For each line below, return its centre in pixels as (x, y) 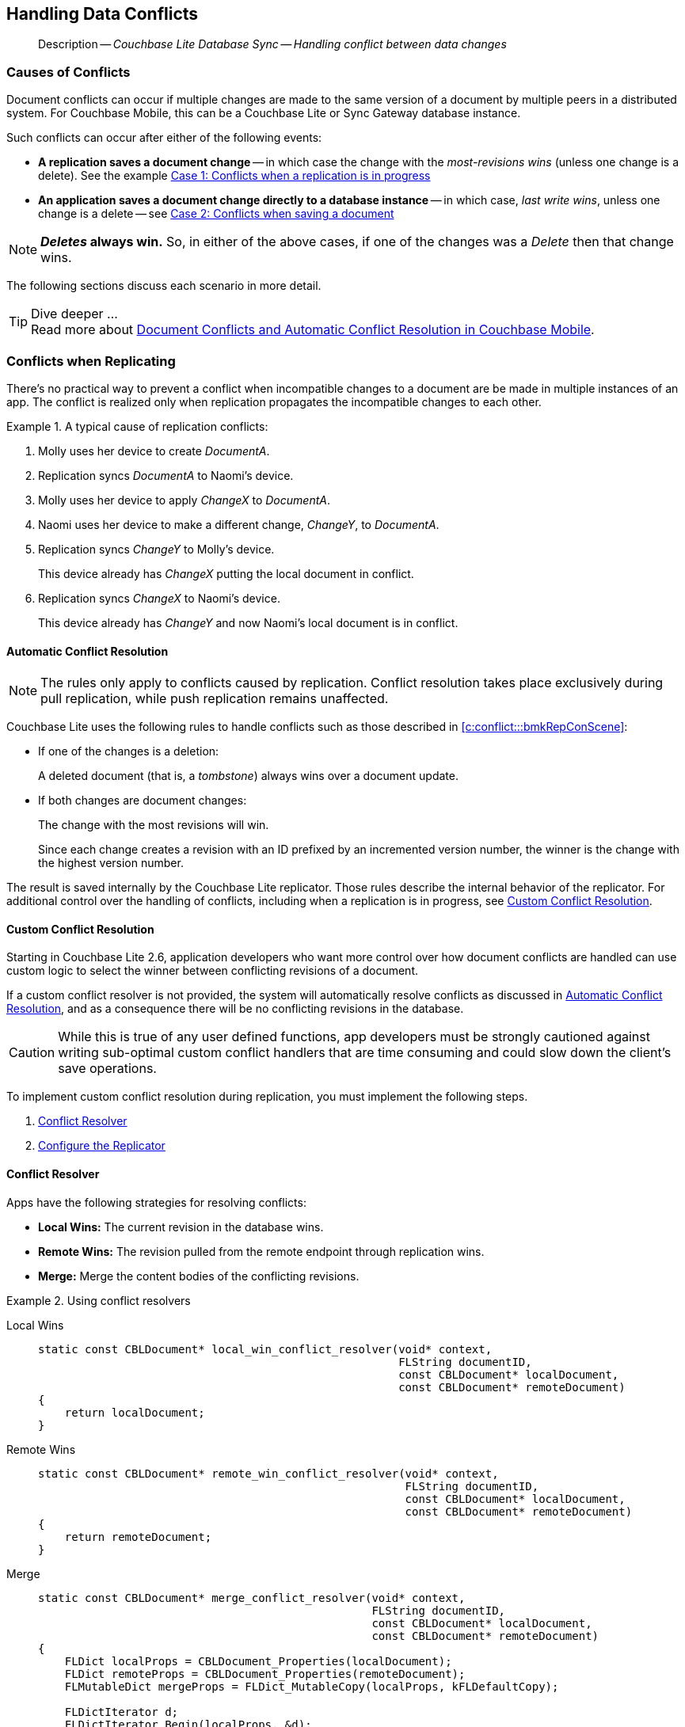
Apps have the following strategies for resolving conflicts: (156, 1202)
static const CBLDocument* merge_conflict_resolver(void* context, (252, 1598)
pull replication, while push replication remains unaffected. (215, 699)
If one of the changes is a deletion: (129, 751)
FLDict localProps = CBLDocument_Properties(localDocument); (258, 1661)
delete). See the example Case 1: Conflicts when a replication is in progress (234, 176)
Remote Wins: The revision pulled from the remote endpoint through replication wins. (261, 1251)
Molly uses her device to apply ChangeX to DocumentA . (184, 500)
